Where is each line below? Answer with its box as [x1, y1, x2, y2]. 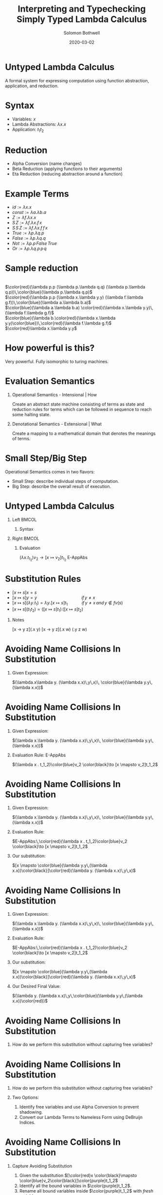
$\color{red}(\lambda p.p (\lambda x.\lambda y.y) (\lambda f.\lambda [5, 294, 144, 300]
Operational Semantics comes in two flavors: [5, 469, 95, 475]
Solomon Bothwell [63, 30, 100, 36]
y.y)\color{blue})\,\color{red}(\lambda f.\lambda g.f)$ [5, 320, 112, 326]
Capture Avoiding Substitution [12, 1163, 72, 1169]
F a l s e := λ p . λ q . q [12, 235, 46, 241]
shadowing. [19, 1109, 43, 1115]
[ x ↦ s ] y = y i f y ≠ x [12, 595, 96, 600]
